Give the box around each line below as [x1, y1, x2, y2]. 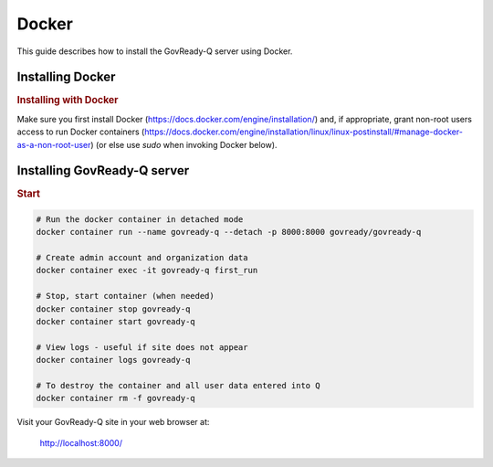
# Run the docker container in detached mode [36, 214, 244, 224]
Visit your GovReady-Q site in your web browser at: [16, 417, 210, 428]
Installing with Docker [16, 94, 119, 107]
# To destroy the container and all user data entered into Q [36, 380, 320, 390]
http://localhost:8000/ [39, 437, 123, 448]
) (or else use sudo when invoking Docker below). [90, 139, 278, 150]
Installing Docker [16, 69, 116, 85]
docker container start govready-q [36, 316, 195, 326]
